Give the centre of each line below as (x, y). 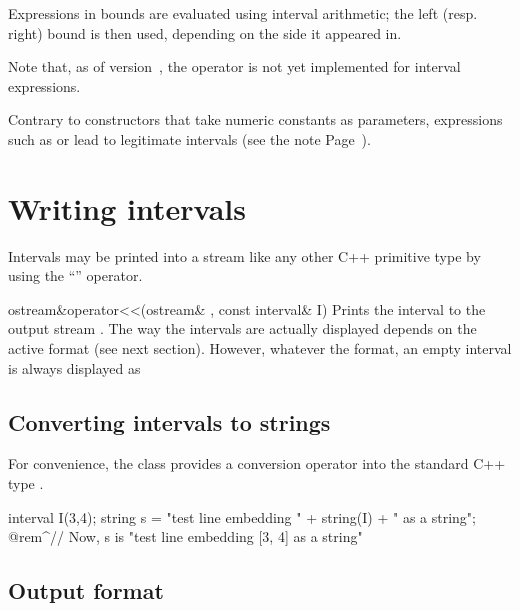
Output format (86, 590)
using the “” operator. (75, 275)
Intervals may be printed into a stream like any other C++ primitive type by (244, 255)
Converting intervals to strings (169, 421)
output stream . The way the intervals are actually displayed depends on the (242, 328)
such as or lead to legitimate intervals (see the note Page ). (189, 138)
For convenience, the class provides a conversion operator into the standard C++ (257, 463)
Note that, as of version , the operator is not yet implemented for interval (234, 66)
